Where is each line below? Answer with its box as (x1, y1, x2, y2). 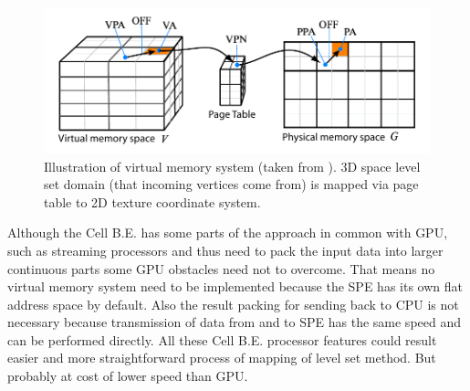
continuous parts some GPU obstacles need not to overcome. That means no (7, 259, 435, 278)
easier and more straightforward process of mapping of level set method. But (7, 348, 436, 367)
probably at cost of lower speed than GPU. (7, 366, 248, 386)
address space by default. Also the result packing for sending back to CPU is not (7, 294, 459, 313)
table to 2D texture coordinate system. (44, 192, 261, 211)
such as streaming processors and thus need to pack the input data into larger (7, 240, 444, 259)
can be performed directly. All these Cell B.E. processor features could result (7, 330, 437, 349)
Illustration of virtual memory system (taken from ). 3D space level (44, 156, 421, 175)
